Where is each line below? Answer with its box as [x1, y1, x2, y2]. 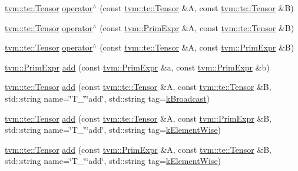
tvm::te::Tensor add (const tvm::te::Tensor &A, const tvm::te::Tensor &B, [5, 81, 271, 93]
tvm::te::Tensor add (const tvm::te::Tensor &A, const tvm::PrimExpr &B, [5, 112, 272, 124]
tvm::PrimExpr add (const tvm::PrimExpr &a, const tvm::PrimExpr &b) [5, 61, 270, 73]
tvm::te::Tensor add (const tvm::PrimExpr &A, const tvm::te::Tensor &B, [5, 143, 272, 155]
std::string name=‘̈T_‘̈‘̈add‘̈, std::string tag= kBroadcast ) [5, 92, 210, 104]
